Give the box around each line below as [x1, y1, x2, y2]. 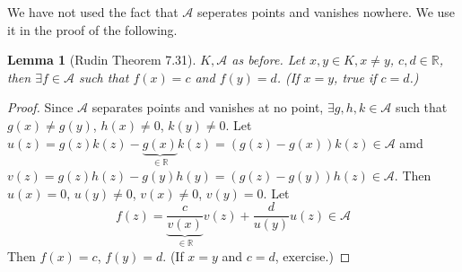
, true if [334, 67, 377, 86]
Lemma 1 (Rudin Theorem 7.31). [7, 50, 196, 69]
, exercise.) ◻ [275, 246, 351, 265]
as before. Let [231, 50, 305, 69]
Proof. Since [7, 98, 74, 117]
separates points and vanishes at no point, [92, 98, 324, 117]
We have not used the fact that [7, 3, 179, 21]
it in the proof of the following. [7, 20, 178, 39]
